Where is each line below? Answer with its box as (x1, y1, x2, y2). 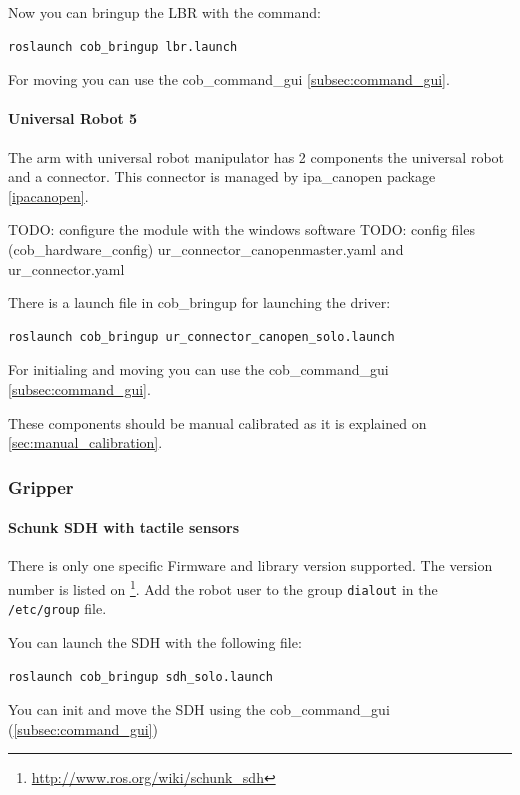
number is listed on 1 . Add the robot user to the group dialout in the (8, 575, 438, 599)
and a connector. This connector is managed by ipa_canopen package (8, 166, 436, 187)
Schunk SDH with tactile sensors (8, 517, 240, 538)
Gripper (8, 474, 74, 499)
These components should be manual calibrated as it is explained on (8, 412, 427, 433)
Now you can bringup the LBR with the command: (8, 2, 321, 22)
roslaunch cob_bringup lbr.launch (8, 39, 238, 54)
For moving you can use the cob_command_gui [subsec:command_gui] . (8, 69, 450, 90)
